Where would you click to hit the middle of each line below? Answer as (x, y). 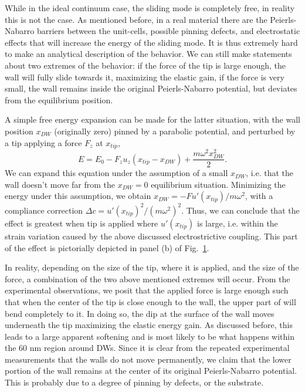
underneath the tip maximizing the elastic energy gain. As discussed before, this (149, 325)
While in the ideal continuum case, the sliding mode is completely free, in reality (150, 8)
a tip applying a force (43, 142)
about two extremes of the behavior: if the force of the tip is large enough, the (145, 65)
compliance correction (44, 210)
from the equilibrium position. (59, 99)
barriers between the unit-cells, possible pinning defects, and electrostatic (168, 31)
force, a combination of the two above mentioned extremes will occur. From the (148, 278)
